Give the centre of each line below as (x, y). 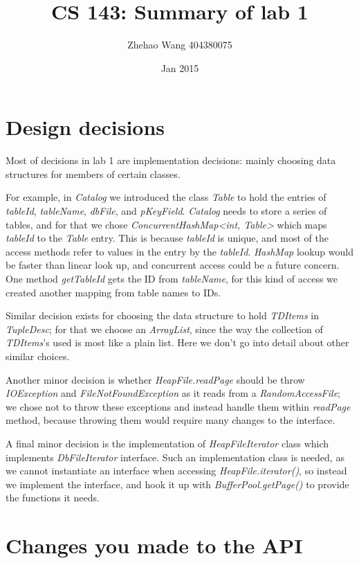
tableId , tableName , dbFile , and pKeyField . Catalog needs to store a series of (166, 211)
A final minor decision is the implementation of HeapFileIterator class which (167, 443)
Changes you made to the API (154, 545)
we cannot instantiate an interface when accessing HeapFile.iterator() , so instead (176, 471)
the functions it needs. (53, 498)
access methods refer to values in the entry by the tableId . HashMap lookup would (179, 251)
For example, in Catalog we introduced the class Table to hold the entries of (166, 197)
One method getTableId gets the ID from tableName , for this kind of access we (172, 278)
